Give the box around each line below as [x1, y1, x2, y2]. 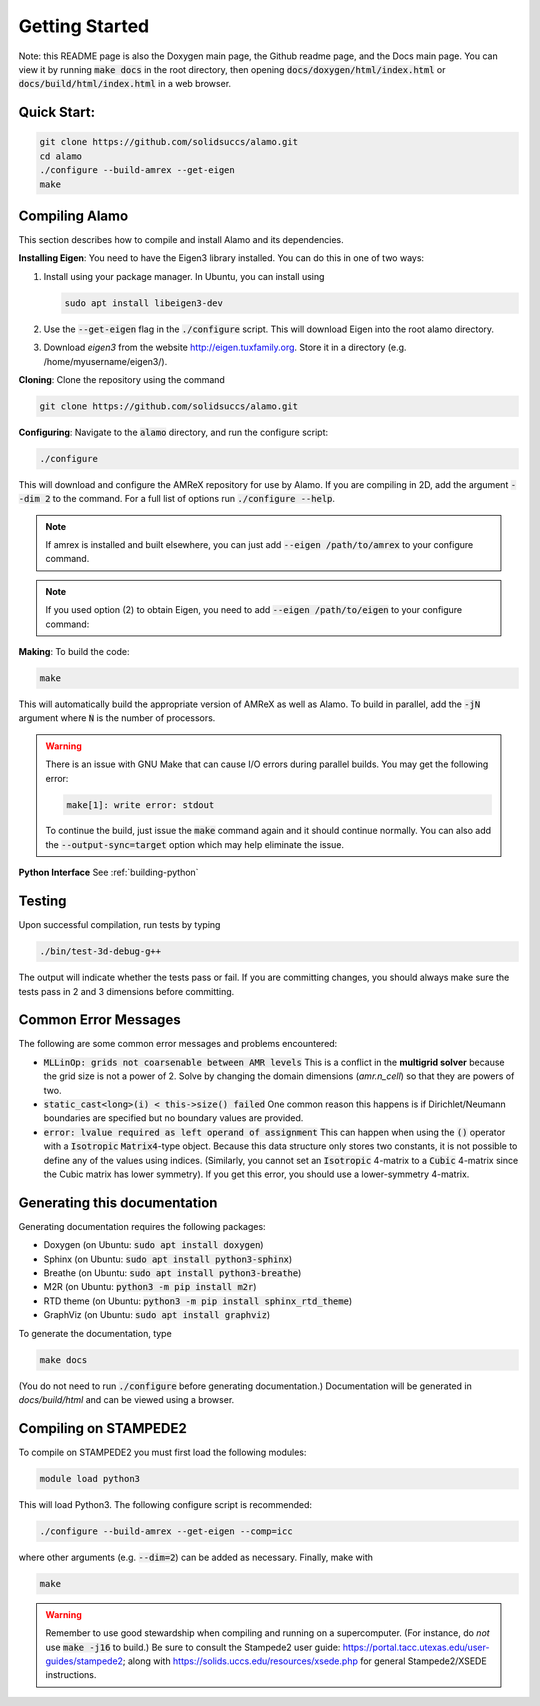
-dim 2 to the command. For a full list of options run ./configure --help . [18, 493, 335, 505]
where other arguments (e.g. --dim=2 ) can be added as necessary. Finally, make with [18, 1551, 374, 1563]
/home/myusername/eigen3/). [43, 355, 168, 367]
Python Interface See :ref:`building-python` [18, 866, 199, 879]
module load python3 [39, 1473, 140, 1484]
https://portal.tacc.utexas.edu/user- [342, 1641, 490, 1653]
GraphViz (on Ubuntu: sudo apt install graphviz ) [43, 1309, 271, 1321]
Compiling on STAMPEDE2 [18, 1420, 187, 1437]
